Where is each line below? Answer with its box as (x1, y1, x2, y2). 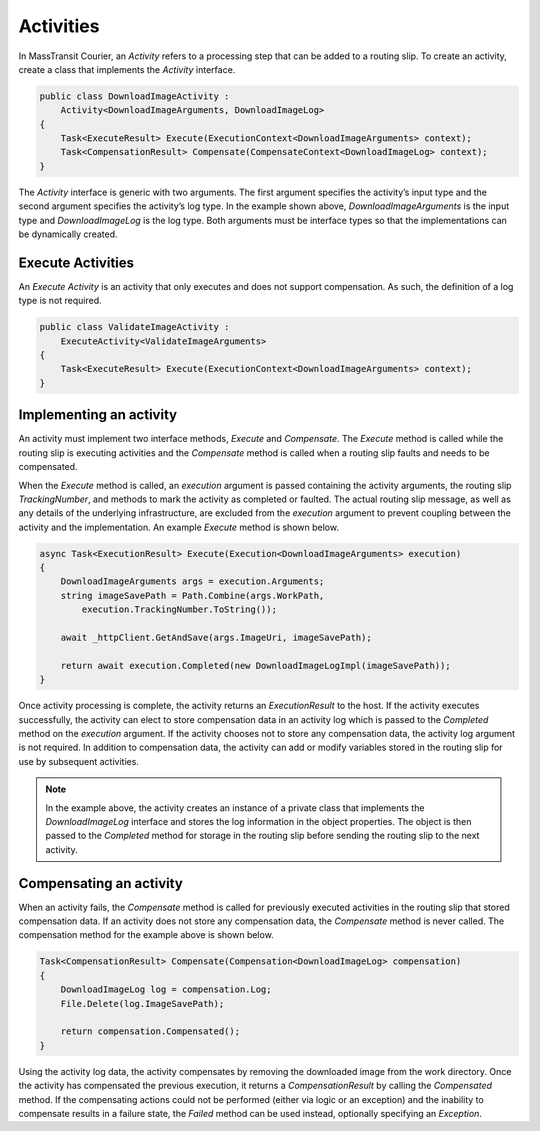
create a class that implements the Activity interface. (18, 63, 236, 75)
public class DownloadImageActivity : (39, 90, 230, 102)
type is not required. (18, 295, 102, 307)
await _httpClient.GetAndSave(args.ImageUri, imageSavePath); (60, 632, 372, 644)
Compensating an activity (18, 875, 184, 892)
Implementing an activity (18, 406, 178, 424)
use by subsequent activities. (18, 755, 140, 767)
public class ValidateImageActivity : (39, 321, 230, 333)
